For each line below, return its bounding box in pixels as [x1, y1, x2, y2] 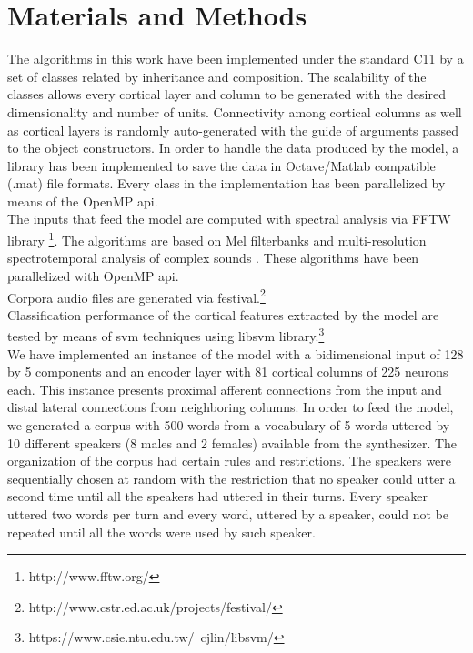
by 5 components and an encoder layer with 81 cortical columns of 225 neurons [7, 362, 448, 381]
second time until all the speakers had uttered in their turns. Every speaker [7, 487, 428, 506]
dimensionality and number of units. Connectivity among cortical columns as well [7, 102, 462, 121]
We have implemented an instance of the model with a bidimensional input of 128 [7, 344, 464, 363]
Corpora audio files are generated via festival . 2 [7, 285, 266, 306]
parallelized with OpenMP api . [7, 266, 179, 285]
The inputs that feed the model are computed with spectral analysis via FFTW [7, 209, 451, 228]
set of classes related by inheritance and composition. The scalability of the [7, 66, 427, 85]
